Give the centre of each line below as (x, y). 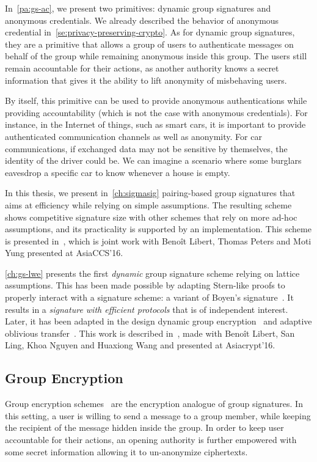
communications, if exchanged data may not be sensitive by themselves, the (146, 148)
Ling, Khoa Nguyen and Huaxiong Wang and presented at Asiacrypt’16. (140, 345)
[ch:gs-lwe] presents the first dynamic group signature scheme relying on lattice (152, 273)
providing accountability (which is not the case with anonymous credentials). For (156, 112)
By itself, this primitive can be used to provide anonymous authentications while (156, 101)
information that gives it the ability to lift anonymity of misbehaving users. (146, 80)
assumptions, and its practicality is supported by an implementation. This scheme (158, 229)
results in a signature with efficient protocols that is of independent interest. (147, 309)
